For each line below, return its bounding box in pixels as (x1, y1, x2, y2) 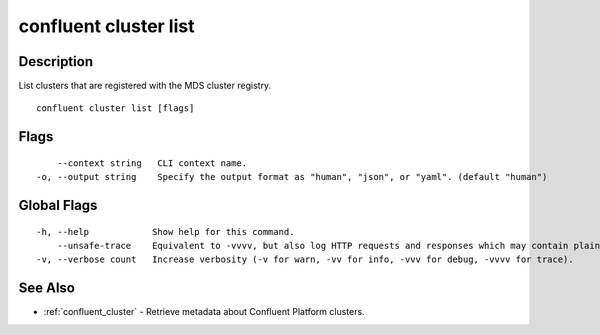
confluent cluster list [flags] (36, 103, 195, 114)
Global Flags (18, 197, 98, 214)
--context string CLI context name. (56, 157, 248, 169)
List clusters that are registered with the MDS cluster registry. (18, 80, 272, 92)
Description (18, 53, 94, 70)
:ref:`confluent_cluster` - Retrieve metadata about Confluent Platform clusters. (43, 306, 365, 318)
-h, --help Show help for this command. (36, 226, 295, 237)
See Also (18, 280, 75, 297)
